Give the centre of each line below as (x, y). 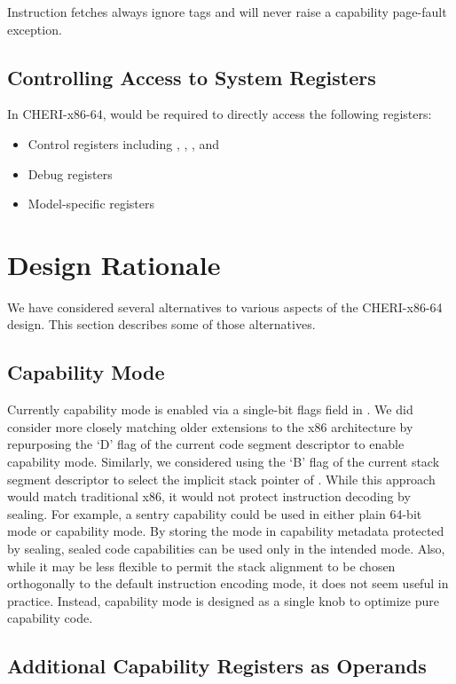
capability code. (50, 618)
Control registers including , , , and (124, 143)
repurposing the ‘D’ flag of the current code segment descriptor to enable (206, 444)
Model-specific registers (91, 204)
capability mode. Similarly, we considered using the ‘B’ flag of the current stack (224, 462)
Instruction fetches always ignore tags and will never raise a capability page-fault (227, 12)
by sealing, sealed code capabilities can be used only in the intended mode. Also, (226, 549)
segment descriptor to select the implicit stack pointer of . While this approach (221, 479)
